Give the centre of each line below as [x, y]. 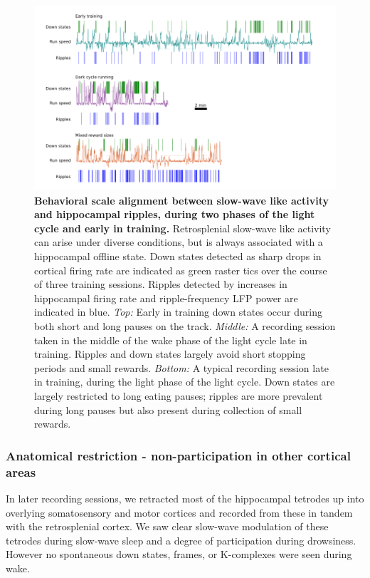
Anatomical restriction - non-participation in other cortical [178, 455]
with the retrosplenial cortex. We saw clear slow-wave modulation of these [167, 526]
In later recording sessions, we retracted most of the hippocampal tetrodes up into [185, 498]
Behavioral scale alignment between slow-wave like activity [181, 200]
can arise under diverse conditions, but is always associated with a [179, 242]
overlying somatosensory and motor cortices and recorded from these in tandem [179, 512]
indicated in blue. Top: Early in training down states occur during [178, 312]
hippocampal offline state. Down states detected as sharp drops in [178, 256]
